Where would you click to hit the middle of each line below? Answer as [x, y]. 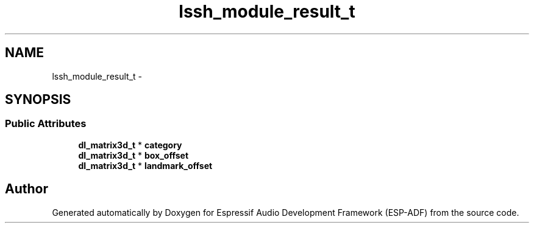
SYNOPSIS [38, 100]
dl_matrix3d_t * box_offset [133, 155]
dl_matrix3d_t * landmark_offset [145, 165]
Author [27, 189]
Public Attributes [46, 124]
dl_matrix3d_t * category [130, 145]
